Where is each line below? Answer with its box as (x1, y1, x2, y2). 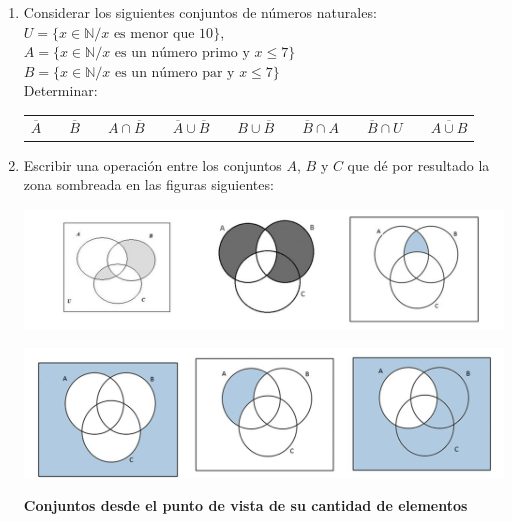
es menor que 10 (113, 26, 214, 41)
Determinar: (23, 80, 98, 101)
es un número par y (114, 65, 235, 80)
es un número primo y (114, 46, 250, 61)
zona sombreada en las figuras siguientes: (23, 174, 274, 195)
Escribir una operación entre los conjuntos (23, 154, 282, 175)
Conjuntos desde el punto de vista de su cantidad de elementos (23, 495, 468, 516)
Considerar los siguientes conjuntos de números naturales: (23, 2, 377, 22)
